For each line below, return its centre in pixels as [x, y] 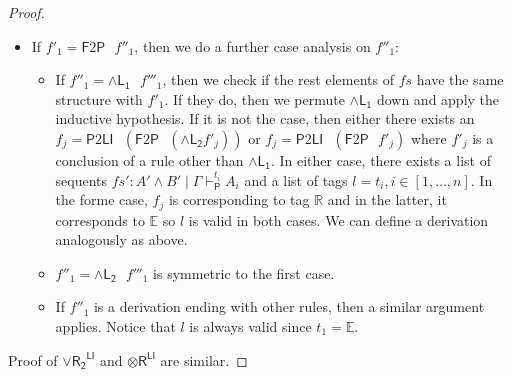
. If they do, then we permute [254, 98]
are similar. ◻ [204, 359]
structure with [99, 98]
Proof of [33, 359]
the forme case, [101, 199]
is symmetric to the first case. [244, 272]
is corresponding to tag [239, 199]
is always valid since [250, 325]
